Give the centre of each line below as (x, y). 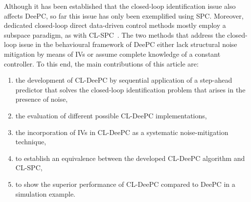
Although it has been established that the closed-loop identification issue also (120, 6)
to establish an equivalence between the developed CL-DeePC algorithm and (130, 158)
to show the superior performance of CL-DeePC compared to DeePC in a (125, 184)
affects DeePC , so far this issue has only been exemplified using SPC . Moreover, (124, 15)
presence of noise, (42, 99)
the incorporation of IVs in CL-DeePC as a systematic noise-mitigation (122, 132)
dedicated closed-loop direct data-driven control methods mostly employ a (115, 25)
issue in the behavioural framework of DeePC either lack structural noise (128, 44)
